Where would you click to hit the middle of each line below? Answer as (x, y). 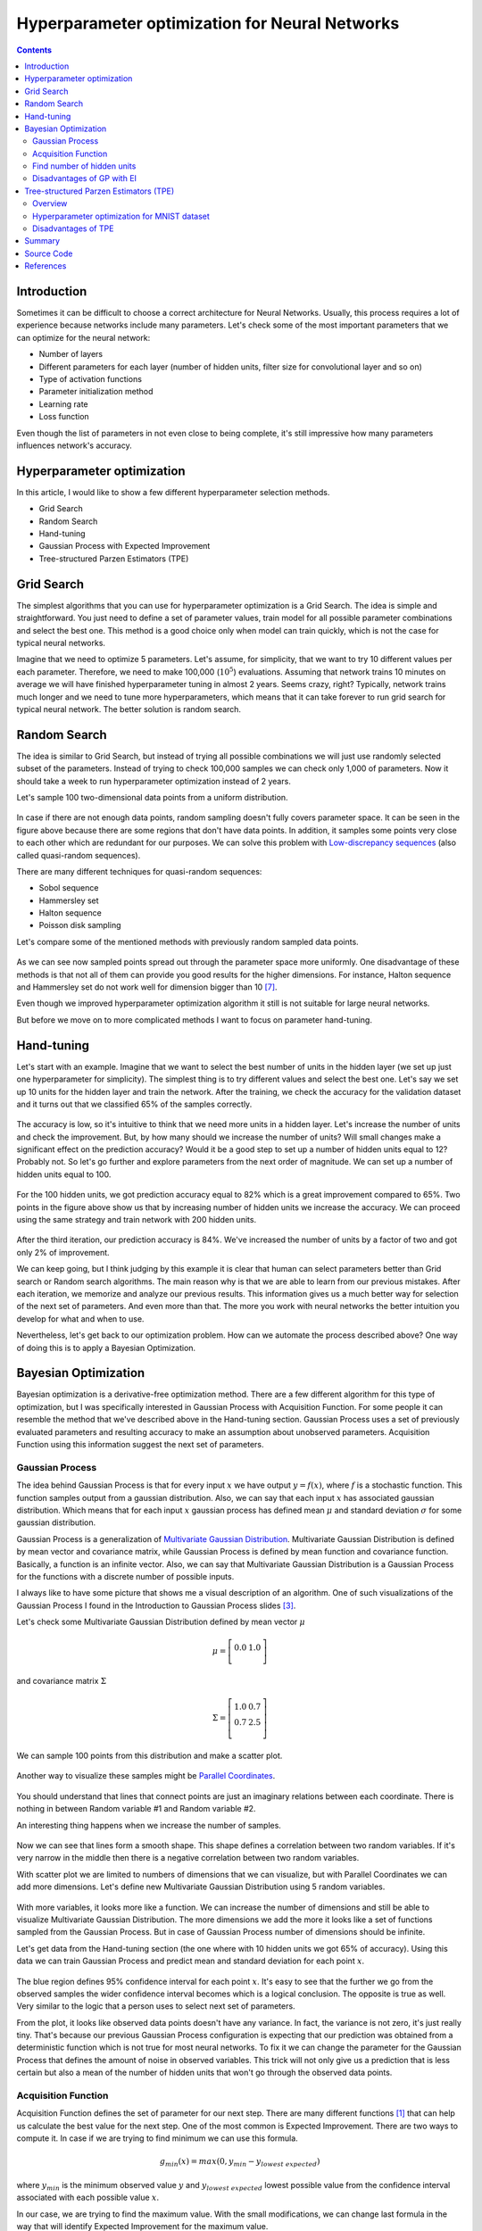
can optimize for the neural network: (83, 337)
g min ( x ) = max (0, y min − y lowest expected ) (240, 2162)
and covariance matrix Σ (62, 1681)
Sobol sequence (69, 888)
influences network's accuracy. (75, 445)
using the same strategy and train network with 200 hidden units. (137, 1220)
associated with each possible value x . (88, 2198)
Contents (34, 50)
